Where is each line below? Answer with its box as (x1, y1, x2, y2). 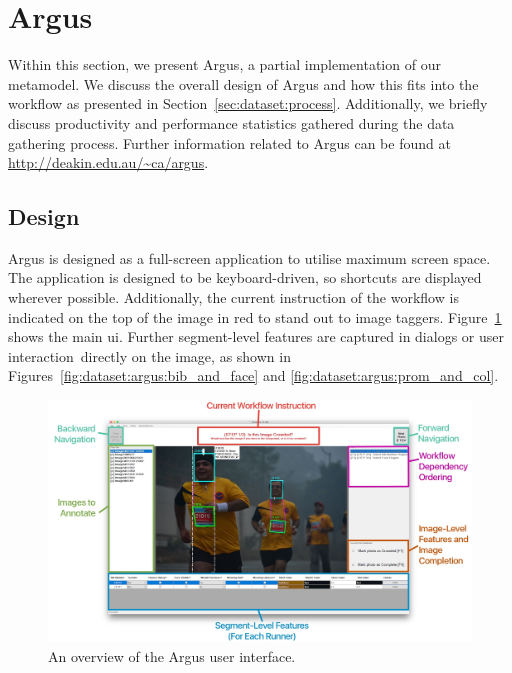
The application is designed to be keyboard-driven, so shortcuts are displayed (8, 267, 482, 288)
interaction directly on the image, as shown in (8, 345, 291, 366)
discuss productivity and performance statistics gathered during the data (8, 112, 455, 133)
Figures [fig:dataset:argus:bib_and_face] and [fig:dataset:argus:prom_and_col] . (8, 365, 499, 386)
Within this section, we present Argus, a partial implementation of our (8, 54, 441, 75)
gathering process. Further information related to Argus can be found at (8, 132, 451, 153)
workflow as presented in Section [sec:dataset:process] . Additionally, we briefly (8, 93, 488, 114)
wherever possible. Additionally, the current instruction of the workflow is (8, 287, 459, 308)
